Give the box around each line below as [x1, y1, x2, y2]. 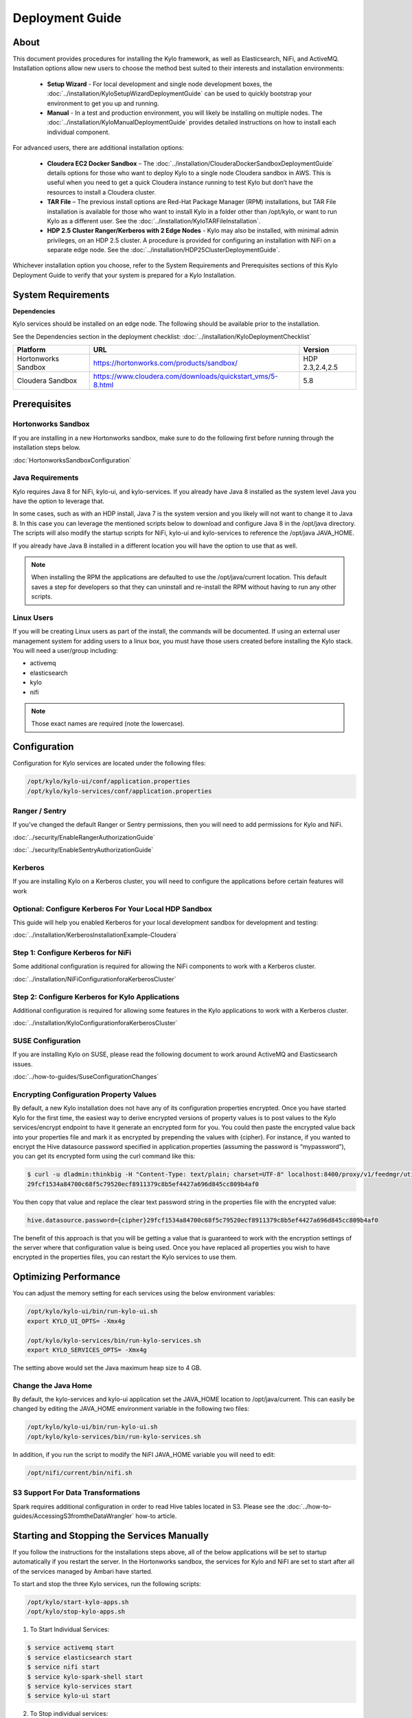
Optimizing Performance [12, 1271, 121, 1283]
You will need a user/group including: [12, 647, 118, 655]
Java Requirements [12, 473, 79, 482]
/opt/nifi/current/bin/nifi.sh [27, 1469, 133, 1477]
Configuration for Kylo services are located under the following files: [12, 759, 206, 768]
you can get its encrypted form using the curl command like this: [12, 1152, 196, 1161]
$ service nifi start [27, 1663, 100, 1671]
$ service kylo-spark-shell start [27, 1673, 144, 1680]
